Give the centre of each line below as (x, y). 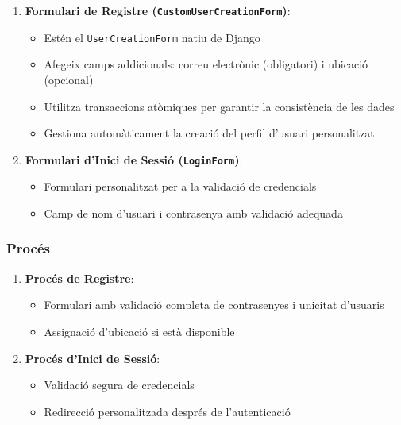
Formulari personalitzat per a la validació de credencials (180, 186)
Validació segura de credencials (119, 385)
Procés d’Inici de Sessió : (93, 358)
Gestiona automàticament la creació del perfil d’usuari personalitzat (209, 133)
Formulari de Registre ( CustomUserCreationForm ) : (158, 10)
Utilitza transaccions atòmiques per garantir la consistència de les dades (219, 106)
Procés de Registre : (79, 278)
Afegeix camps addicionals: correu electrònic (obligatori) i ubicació (206, 64)
